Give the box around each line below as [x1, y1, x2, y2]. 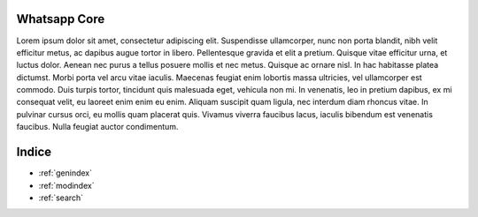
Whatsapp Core [16, 11, 105, 26]
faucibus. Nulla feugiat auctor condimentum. [16, 122, 179, 132]
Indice [16, 145, 52, 160]
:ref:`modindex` [38, 180, 95, 191]
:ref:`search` [38, 192, 84, 203]
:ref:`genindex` [38, 168, 93, 178]
